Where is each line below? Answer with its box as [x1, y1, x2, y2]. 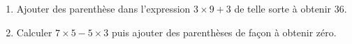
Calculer [16, 24, 52, 39]
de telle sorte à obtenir [234, 1, 332, 15]
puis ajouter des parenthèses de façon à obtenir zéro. [111, 24, 337, 39]
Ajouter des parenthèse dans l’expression [16, 1, 191, 15]
